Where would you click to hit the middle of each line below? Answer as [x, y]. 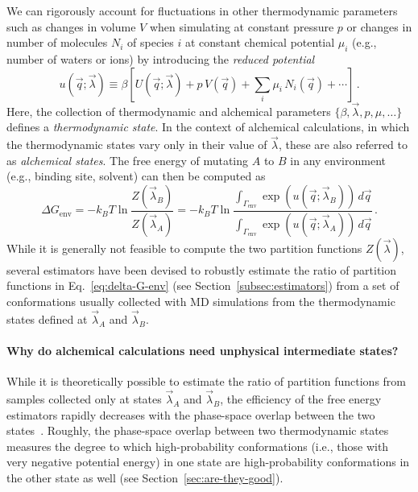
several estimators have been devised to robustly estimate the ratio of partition [202, 269]
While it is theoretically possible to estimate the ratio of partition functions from [207, 381]
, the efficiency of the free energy [301, 399]
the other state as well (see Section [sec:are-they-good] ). [145, 478]
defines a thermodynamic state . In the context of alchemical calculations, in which [208, 127]
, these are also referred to [343, 145]
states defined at [47, 318]
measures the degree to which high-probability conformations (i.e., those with [198, 446]
